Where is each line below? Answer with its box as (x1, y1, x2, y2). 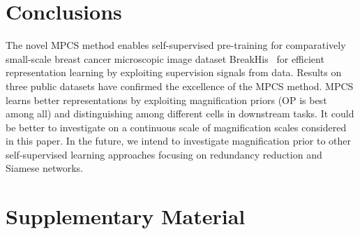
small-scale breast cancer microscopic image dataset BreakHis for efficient (6, 51, 324, 66)
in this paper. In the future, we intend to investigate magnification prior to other (6, 133, 352, 148)
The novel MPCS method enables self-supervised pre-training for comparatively (6, 38, 346, 52)
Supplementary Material (6, 202, 246, 231)
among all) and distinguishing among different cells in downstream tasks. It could (6, 106, 354, 121)
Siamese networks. (6, 161, 84, 175)
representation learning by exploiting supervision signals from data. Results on (6, 65, 342, 80)
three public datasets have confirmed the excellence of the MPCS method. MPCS (6, 78, 354, 93)
